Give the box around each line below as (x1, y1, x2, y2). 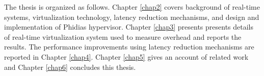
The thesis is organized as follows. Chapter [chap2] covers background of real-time (4, 2, 260, 12)
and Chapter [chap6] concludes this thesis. (4, 61, 136, 72)
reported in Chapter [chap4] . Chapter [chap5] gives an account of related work (4, 51, 249, 62)
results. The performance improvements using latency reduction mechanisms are (4, 41, 254, 52)
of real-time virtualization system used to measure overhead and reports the (4, 31, 242, 42)
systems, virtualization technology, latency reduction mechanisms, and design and (4, 11, 259, 22)
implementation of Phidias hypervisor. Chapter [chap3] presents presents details (4, 21, 254, 32)
